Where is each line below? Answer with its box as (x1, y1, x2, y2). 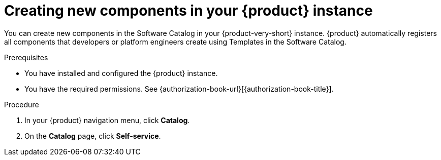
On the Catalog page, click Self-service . (24, 131, 161, 140)
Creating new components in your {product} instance (4, 2, 373, 19)
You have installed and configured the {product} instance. (24, 68, 218, 77)
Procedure (4, 100, 39, 109)
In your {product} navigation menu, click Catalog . (24, 115, 190, 125)
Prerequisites (4, 53, 48, 62)
